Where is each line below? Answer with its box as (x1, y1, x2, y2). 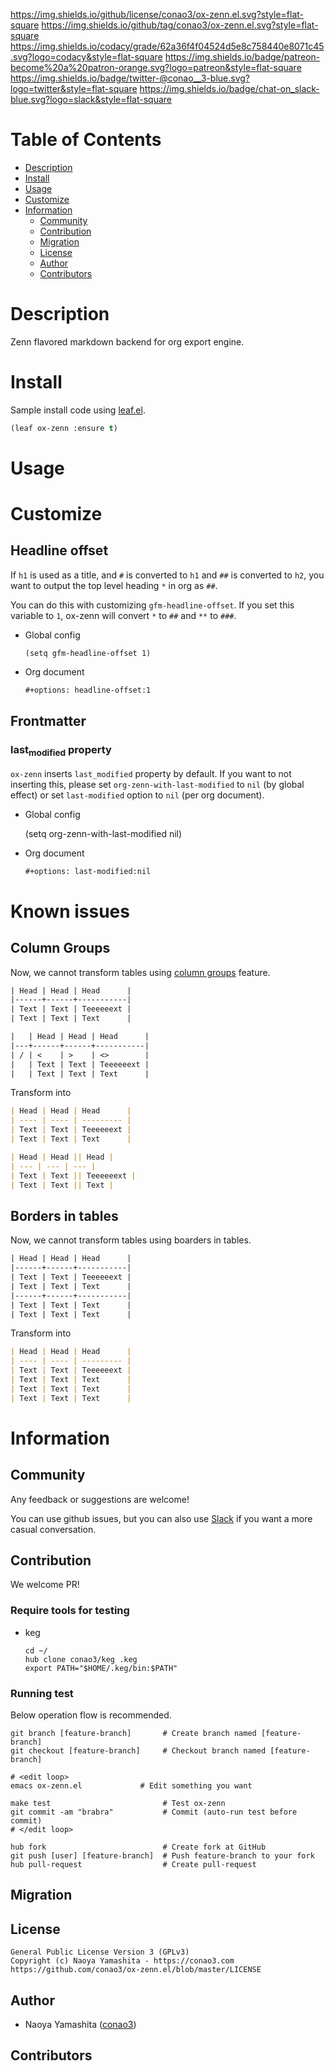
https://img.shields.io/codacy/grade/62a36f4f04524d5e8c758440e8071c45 (10, 40, 325, 52)
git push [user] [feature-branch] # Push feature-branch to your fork (10, 1851, 315, 1861)
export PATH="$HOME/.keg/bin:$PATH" (24, 1663, 178, 1673)
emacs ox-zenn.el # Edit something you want (10, 1781, 253, 1791)
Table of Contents (10, 129, 162, 151)
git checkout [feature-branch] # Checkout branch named (10, 1746, 267, 1756)
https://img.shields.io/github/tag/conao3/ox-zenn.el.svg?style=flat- (41, 19, 319, 31)
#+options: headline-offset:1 (24, 685, 152, 695)
